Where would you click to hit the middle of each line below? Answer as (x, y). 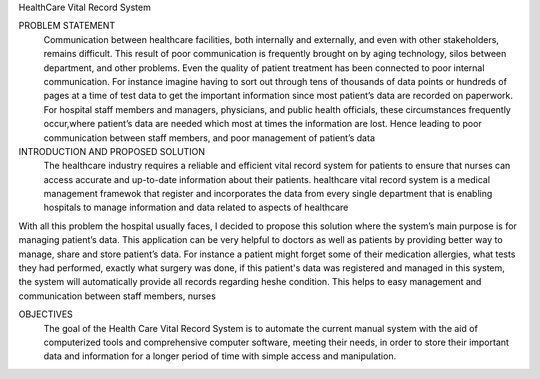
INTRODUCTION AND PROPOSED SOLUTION (111, 151)
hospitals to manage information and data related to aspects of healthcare (196, 207)
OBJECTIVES (46, 314)
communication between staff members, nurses (117, 296)
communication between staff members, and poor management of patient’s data (209, 137)
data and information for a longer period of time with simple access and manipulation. (220, 356)
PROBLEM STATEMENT (67, 26)
